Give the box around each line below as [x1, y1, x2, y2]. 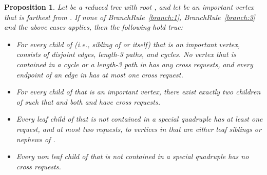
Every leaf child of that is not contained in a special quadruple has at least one [16, 113, 263, 124]
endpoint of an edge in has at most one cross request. [16, 69, 183, 80]
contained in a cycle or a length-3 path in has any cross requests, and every [16, 59, 253, 69]
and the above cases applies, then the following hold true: [4, 22, 183, 32]
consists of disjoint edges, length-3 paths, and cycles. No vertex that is [16, 49, 236, 60]
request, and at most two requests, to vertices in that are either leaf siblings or [16, 123, 261, 134]
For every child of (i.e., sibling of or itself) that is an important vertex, [16, 38, 240, 49]
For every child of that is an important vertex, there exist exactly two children [16, 86, 261, 97]
